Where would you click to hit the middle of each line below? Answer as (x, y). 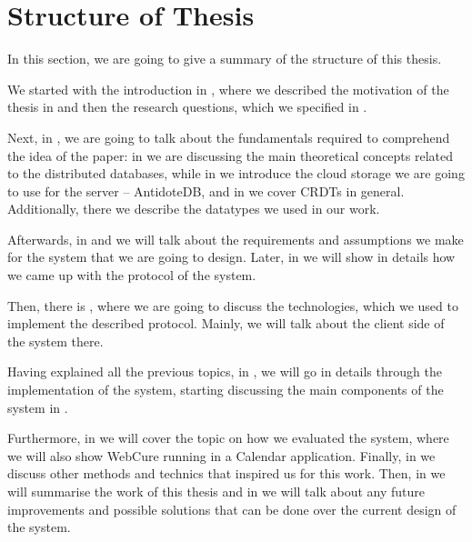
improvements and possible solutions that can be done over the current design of (232, 509)
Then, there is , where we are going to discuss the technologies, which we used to (233, 305)
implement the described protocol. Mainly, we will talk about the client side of (226, 323)
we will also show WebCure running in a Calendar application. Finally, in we (221, 455)
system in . (38, 407)
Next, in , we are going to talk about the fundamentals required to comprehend (229, 137)
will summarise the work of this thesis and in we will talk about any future (216, 491)
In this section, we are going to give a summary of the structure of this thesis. (225, 59)
